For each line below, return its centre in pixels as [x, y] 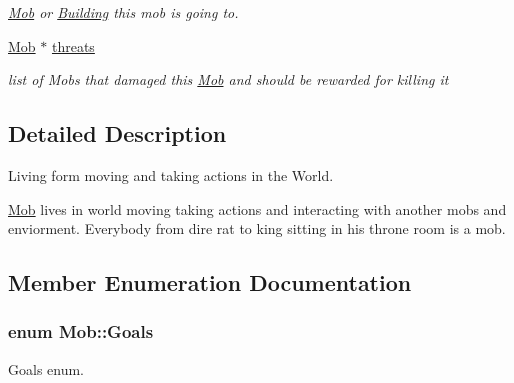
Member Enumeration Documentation [210, 282]
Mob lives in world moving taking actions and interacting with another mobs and [257, 208]
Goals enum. [46, 368]
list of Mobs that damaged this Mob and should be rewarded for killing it [228, 79]
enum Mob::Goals [81, 331]
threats [73, 45]
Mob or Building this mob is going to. [123, 12]
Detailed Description [117, 133]
